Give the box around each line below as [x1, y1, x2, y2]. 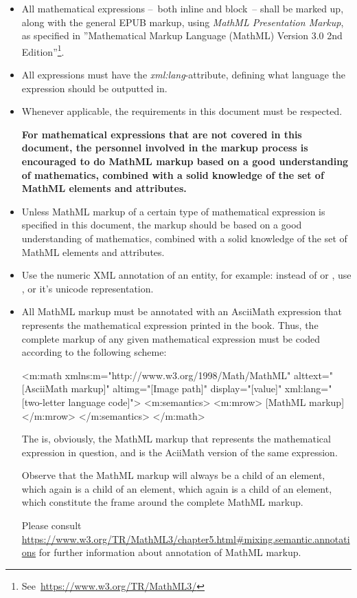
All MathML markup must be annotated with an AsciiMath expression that [21, 304, 342, 319]
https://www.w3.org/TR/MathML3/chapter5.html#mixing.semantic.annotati [21, 531, 350, 546]
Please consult [21, 518, 82, 533]
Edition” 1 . [21, 42, 65, 58]
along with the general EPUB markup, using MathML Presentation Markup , [21, 14, 344, 29]
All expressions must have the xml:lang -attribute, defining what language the [21, 67, 346, 82]
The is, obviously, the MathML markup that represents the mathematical [21, 431, 331, 446]
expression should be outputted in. [21, 81, 168, 95]
